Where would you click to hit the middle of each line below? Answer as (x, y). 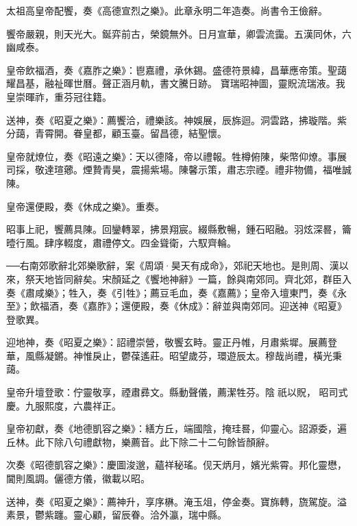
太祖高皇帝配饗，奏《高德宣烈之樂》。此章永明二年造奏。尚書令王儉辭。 (167, 10)
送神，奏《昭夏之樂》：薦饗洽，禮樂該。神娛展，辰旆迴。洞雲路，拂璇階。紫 (176, 120)
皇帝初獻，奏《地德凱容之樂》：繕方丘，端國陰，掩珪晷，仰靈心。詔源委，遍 (176, 428)
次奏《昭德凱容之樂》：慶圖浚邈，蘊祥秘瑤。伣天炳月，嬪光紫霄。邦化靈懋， (176, 465)
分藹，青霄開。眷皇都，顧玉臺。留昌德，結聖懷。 (116, 133)
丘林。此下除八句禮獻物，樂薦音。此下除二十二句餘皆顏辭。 (140, 441)
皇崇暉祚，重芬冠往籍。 (59, 96)
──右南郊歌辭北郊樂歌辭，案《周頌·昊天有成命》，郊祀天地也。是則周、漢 (173, 265)
